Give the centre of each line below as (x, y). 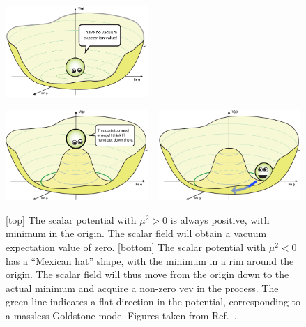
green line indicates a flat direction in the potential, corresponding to (153, 302)
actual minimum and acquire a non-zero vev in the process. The (142, 288)
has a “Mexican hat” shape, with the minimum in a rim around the (150, 260)
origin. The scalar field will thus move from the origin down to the (147, 274)
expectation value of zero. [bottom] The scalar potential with (136, 246)
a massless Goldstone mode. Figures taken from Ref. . (121, 315)
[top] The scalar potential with (71, 219)
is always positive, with (220, 219)
